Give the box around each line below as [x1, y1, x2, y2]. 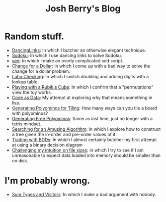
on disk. [11, 157, 28, 163]
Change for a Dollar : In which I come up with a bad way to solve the [11, 63, 151, 69]
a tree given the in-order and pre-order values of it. [11, 131, 117, 137]
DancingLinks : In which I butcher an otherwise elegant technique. [11, 47, 146, 53]
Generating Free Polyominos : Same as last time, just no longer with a [11, 115, 153, 121]
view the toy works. [11, 89, 52, 95]
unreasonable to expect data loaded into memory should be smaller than [11, 152, 161, 158]
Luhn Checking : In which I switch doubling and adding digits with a [11, 73, 149, 79]
